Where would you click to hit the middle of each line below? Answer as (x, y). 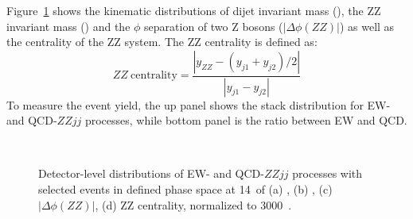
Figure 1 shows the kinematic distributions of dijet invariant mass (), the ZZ (194, 10)
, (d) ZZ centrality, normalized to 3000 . (193, 204)
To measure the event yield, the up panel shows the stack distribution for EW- (199, 104)
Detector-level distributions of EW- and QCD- (151, 173)
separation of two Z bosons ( (214, 26)
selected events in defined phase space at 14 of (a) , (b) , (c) (185, 189)
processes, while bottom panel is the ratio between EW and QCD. (246, 120)
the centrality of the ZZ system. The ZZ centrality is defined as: (162, 42)
